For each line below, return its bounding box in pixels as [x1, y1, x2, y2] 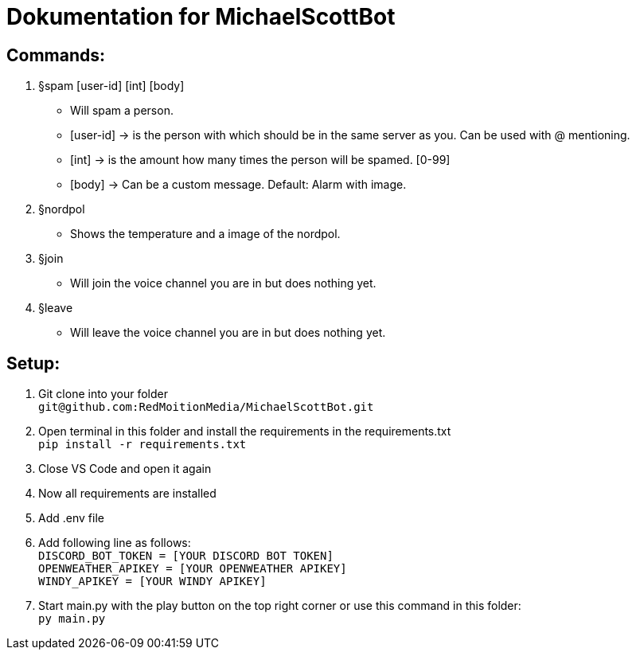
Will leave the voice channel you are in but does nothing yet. [70, 326, 386, 340]
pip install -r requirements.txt [38, 438, 247, 451]
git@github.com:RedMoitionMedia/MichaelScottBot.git [38, 400, 374, 414]
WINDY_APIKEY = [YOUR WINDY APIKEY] [38, 575, 267, 588]
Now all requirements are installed [38, 486, 217, 501]
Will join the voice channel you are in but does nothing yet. [70, 276, 377, 291]
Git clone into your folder [38, 387, 168, 401]
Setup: [6, 353, 60, 373]
